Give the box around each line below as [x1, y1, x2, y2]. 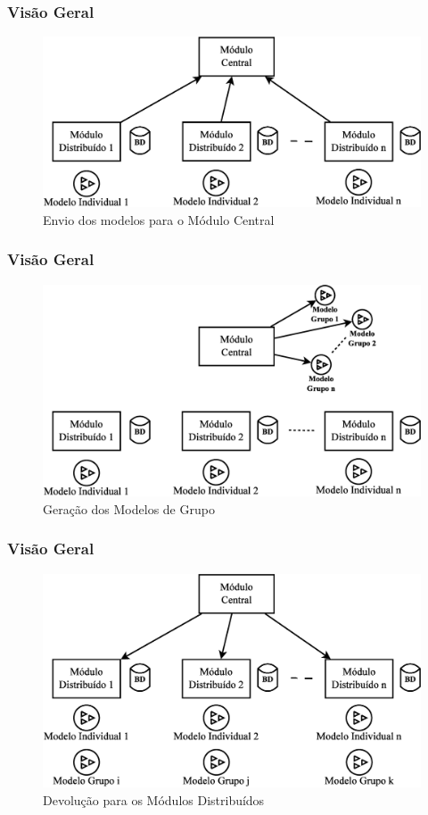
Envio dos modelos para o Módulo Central [43, 210, 275, 229]
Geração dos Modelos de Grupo [43, 499, 215, 518]
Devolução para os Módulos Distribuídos [43, 790, 265, 809]
